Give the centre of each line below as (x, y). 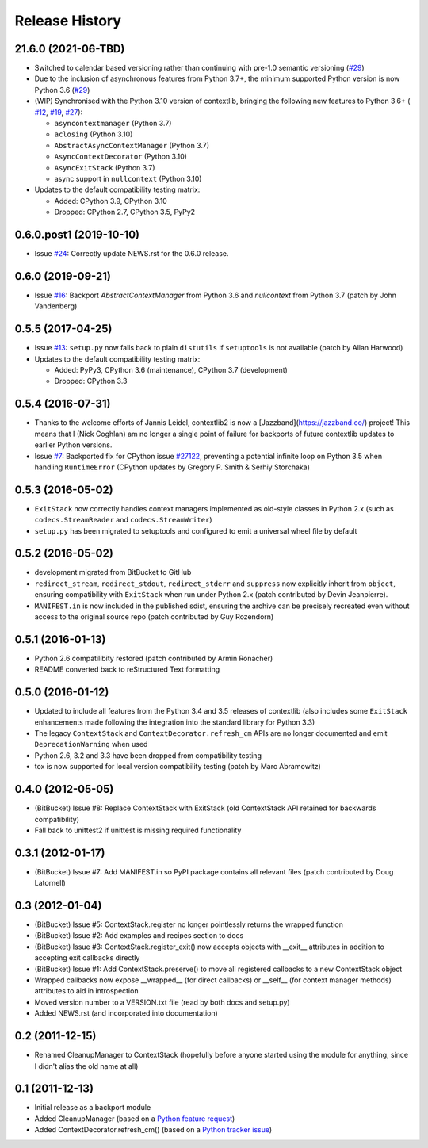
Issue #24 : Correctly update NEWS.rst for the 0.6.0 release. (132, 254)
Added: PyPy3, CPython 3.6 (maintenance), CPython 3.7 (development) (171, 370)
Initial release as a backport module (93, 1108)
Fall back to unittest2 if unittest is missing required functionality (138, 830)
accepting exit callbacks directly (87, 958)
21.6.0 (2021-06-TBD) (70, 49)
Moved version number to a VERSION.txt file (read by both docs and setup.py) (162, 1002)
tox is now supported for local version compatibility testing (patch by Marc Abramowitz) (178, 767)
